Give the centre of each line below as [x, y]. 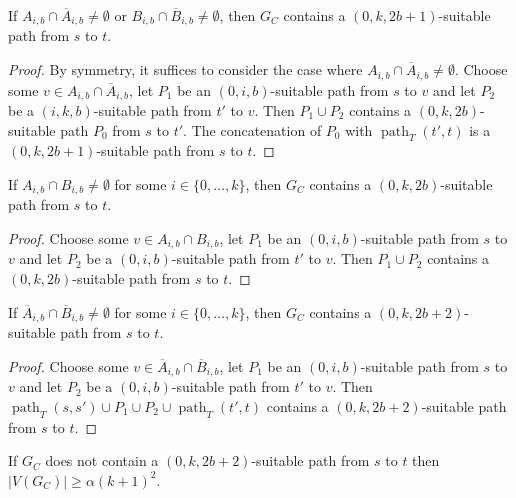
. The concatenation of [252, 129]
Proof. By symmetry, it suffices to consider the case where [185, 69]
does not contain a [102, 460]
